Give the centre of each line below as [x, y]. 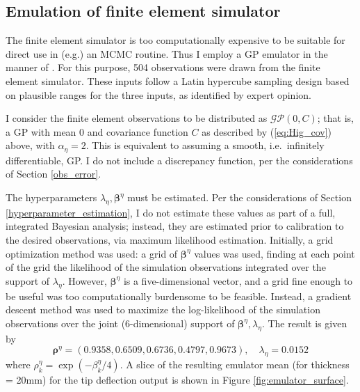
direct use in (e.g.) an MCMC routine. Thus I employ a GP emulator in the [167, 53]
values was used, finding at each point [275, 253]
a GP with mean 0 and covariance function [97, 131]
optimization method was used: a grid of [92, 253]
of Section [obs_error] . [54, 174]
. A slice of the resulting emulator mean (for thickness [235, 364]
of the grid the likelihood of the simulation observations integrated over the [166, 267]
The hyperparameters [51, 197]
